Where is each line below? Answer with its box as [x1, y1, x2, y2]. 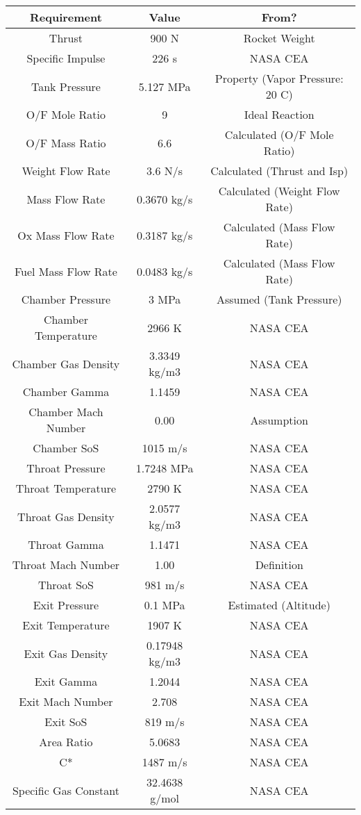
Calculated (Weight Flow [218, 183, 340, 199]
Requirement [29, 9, 102, 25]
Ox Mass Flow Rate [17, 227, 115, 243]
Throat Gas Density [17, 508, 115, 525]
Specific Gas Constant [12, 782, 119, 798]
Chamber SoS [33, 440, 99, 456]
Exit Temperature [22, 617, 110, 633]
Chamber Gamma [22, 384, 110, 400]
